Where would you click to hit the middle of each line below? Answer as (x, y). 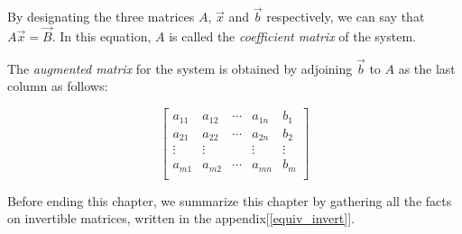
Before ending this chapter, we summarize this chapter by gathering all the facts (230, 200)
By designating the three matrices (101, 17)
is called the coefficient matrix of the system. (292, 36)
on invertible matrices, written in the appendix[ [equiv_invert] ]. (181, 218)
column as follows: (58, 86)
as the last (427, 68)
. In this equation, (102, 36)
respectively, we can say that (346, 17)
